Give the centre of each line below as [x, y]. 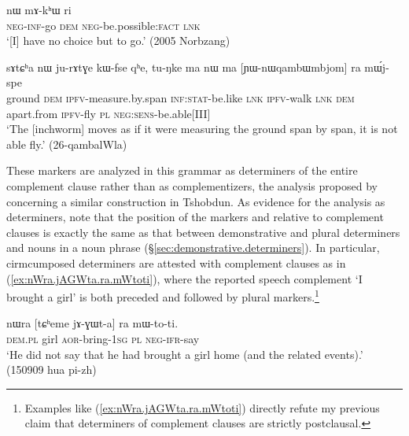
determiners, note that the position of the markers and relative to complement [195, 217]
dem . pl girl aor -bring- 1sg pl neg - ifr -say [103, 338]
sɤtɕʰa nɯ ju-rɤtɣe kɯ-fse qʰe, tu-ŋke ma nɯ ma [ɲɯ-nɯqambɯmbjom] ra [184, 67]
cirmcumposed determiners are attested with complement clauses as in [176, 262]
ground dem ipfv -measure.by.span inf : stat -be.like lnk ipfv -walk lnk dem [181, 97]
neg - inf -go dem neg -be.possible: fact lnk [103, 25]
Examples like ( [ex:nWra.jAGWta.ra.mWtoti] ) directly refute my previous [202, 407]
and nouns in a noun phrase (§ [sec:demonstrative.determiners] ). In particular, [193, 248]
